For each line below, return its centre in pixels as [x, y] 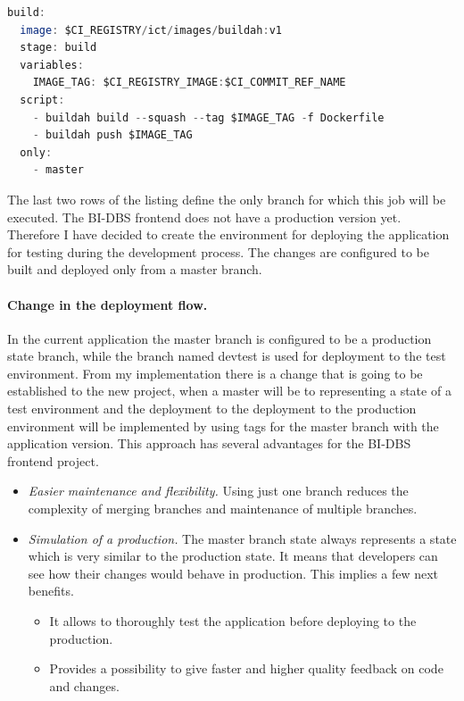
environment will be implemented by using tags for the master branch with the [223, 426]
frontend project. [53, 460]
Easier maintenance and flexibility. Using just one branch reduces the [218, 491]
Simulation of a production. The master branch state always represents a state [242, 538]
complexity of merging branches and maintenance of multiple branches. [223, 509]
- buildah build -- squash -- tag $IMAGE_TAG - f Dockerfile [208, 117]
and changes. [84, 685]
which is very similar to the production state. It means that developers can [233, 556]
